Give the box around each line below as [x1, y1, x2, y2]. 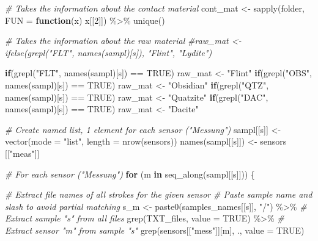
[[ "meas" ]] [5, 146, 40, 159]
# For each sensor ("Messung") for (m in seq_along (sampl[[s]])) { [5, 167, 255, 180]
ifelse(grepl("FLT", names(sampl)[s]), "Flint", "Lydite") [5, 46, 212, 59]
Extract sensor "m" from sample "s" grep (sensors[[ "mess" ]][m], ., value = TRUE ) [5, 223, 305, 236]
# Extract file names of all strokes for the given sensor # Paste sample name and [5, 188, 312, 201]
